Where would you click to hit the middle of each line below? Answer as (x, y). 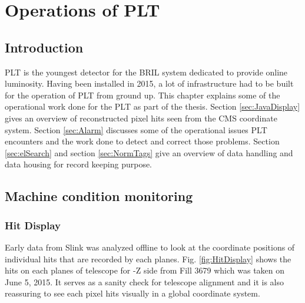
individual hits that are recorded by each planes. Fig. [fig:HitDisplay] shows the (148, 258)
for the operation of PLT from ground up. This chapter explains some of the (142, 95)
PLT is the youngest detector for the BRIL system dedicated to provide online (146, 72)
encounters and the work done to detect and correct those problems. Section (142, 141)
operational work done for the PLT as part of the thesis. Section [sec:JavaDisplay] (152, 106)
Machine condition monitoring (99, 196)
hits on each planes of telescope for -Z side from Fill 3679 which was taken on (145, 270)
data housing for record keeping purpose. (79, 164)
